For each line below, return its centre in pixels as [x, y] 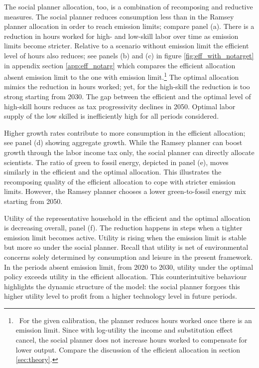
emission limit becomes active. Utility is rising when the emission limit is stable [125, 237]
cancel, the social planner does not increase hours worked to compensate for [131, 340]
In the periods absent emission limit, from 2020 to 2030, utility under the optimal [129, 267]
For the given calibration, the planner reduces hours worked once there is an [135, 320]
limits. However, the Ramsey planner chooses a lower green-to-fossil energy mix [125, 191]
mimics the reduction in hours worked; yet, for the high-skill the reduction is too [127, 87]
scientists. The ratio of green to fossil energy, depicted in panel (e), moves [116, 162]
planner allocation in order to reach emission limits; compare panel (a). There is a [129, 26]
